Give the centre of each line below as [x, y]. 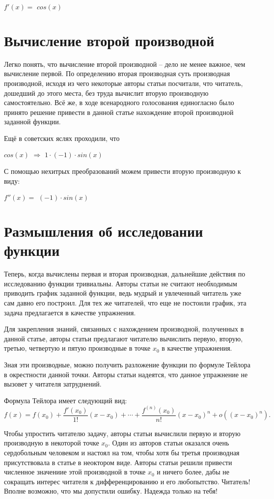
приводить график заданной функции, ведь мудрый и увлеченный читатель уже [123, 293]
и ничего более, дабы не [193, 472]
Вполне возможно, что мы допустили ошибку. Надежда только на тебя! [111, 491]
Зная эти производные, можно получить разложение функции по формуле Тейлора [127, 364]
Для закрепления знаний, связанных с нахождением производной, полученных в [124, 329]
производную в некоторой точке [52, 443]
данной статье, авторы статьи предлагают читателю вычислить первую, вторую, [123, 338]
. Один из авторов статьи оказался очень [168, 443]
